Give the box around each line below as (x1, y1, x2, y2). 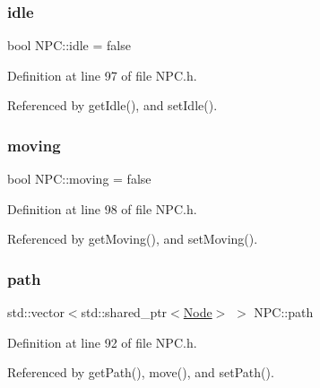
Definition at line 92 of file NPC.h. (7, 332, 197, 351)
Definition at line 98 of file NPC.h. (7, 199, 197, 218)
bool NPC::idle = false (7, 36, 131, 55)
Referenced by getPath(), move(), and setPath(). (7, 363, 274, 382)
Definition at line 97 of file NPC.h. (7, 65, 197, 84)
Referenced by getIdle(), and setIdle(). (7, 96, 218, 115)
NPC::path (254, 303, 314, 322)
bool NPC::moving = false (7, 169, 151, 188)
